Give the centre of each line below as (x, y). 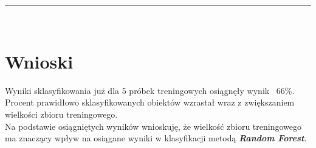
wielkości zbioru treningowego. (61, 114)
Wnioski (39, 61)
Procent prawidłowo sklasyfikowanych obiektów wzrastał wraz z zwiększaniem (150, 102)
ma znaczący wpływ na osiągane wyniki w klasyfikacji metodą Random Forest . (156, 138)
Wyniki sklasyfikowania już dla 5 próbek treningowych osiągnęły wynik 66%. (150, 90)
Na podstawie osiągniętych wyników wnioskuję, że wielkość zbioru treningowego (153, 126)
